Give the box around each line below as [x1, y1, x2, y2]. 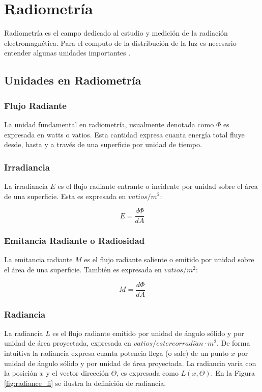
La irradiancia [4, 180, 48, 191]
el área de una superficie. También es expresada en [4, 264, 162, 274]
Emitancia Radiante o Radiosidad [4, 234, 145, 247]
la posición [4, 368, 38, 378]
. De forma [216, 338, 250, 348]
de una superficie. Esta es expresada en [4, 190, 126, 201]
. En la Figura [211, 368, 255, 378]
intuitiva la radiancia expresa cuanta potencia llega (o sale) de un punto [4, 348, 229, 358]
